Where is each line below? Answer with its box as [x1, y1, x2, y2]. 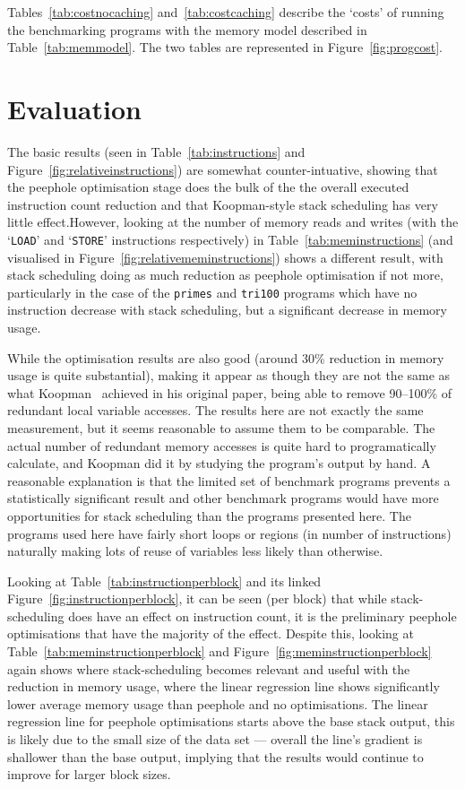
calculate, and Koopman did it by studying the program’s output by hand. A [7, 454, 431, 473]
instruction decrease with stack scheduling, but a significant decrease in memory [7, 300, 447, 319]
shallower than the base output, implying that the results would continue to [7, 747, 424, 766]
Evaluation [7, 90, 142, 126]
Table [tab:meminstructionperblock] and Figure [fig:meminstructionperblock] [7, 642, 432, 661]
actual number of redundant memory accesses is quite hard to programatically [7, 436, 436, 455]
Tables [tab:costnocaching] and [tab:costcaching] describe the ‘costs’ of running [7, 3, 444, 21]
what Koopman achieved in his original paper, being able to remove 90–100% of [7, 383, 452, 402]
